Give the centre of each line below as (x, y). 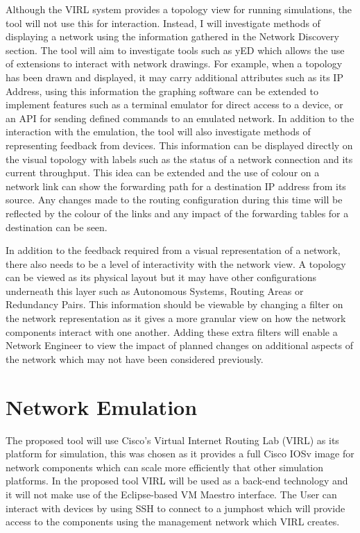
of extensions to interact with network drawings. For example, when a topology (174, 64)
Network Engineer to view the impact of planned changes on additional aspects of (180, 345)
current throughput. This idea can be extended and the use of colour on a (163, 172)
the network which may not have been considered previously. (135, 358)
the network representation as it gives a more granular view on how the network (176, 318)
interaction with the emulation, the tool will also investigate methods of (158, 132)
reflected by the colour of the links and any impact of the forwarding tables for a (177, 213)
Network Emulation (102, 406)
